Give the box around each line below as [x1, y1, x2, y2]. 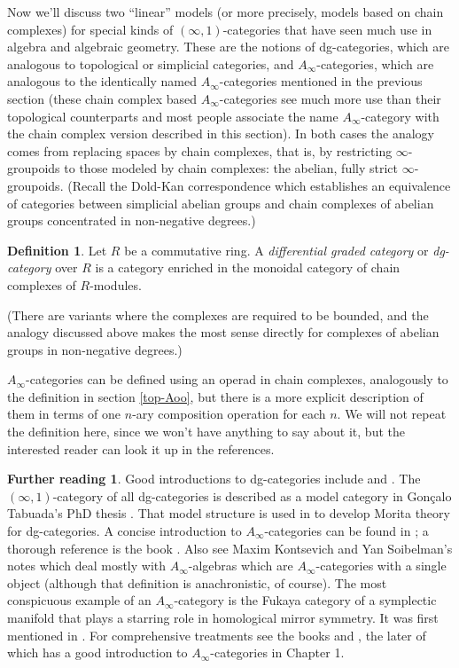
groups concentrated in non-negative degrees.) [7, 211, 256, 230]
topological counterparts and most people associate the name [7, 106, 338, 125]
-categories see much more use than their [219, 89, 441, 107]
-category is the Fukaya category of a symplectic [174, 591, 437, 609]
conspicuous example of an [7, 591, 152, 609]
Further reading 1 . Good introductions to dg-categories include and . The [7, 469, 421, 488]
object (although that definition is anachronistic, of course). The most [7, 573, 387, 592]
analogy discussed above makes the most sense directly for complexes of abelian [7, 323, 440, 342]
